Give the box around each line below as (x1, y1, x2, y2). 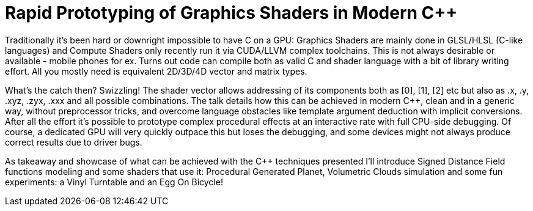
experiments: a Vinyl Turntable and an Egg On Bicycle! (5, 176, 223, 187)
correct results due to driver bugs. (5, 136, 142, 147)
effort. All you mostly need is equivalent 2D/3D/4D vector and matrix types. (5, 65, 307, 76)
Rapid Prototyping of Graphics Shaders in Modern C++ (5, 2, 458, 23)
